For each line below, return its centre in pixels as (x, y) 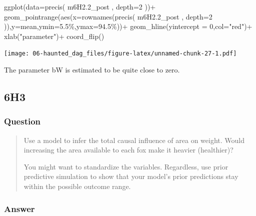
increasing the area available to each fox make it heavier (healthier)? (128, 150)
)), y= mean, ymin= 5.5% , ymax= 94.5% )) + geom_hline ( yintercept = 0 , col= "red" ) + (128, 26)
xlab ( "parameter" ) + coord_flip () (54, 36)
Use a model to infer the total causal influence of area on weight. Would (134, 140)
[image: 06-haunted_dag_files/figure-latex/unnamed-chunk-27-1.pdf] (120, 54)
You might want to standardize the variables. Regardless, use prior (126, 166)
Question (22, 121)
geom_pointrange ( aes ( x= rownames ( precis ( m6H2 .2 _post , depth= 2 (108, 16)
